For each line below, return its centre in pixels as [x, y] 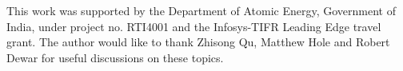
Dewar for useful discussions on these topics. [115, 57]
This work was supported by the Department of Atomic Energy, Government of [201, 10]
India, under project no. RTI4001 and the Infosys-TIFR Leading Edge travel [194, 26]
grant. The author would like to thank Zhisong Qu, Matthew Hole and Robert [198, 42]
